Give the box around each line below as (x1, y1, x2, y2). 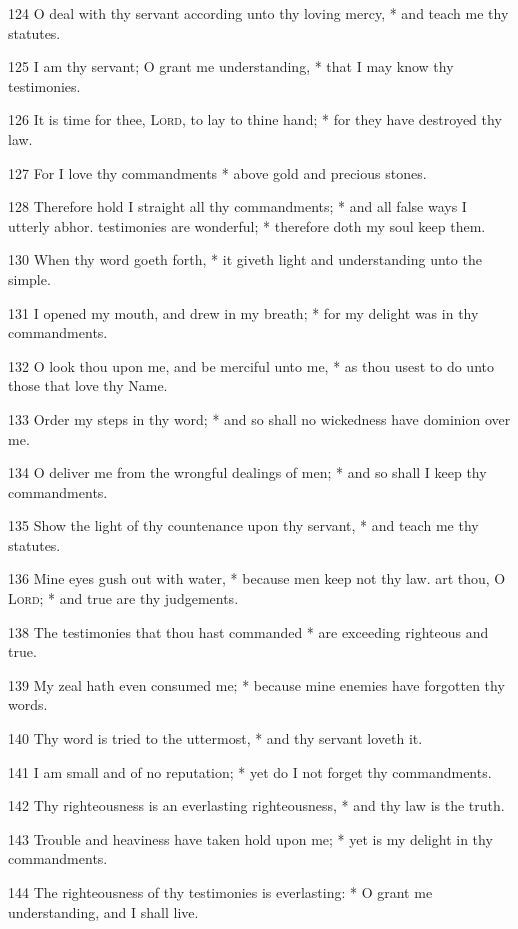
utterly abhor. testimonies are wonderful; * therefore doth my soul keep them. (8, 215, 486, 236)
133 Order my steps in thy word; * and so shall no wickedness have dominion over (8, 408, 511, 429)
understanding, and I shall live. (8, 901, 199, 922)
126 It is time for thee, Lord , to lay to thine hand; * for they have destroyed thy (8, 109, 502, 130)
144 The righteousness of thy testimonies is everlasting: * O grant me (8, 882, 433, 902)
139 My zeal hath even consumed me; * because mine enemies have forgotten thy (8, 674, 505, 695)
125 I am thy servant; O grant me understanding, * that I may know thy (8, 56, 454, 77)
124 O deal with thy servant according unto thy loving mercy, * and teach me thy (8, 3, 509, 23)
